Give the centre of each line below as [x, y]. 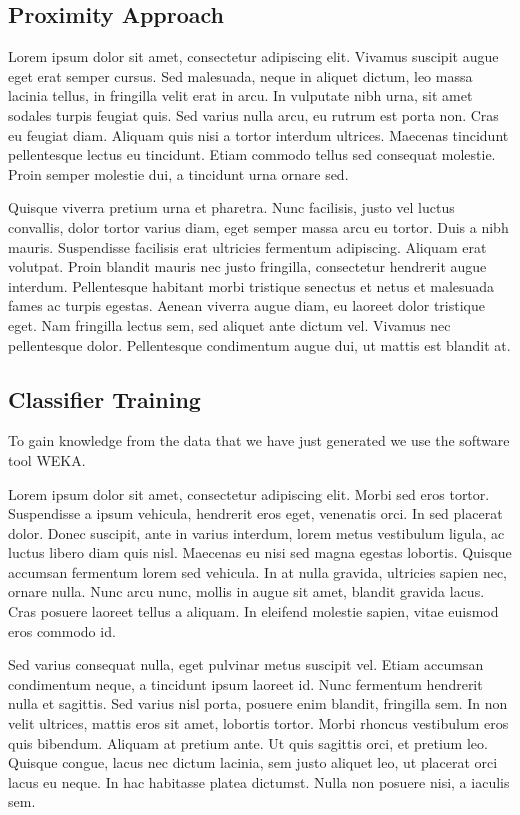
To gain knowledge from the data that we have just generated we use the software [259, 440]
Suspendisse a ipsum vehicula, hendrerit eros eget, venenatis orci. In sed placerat [255, 513]
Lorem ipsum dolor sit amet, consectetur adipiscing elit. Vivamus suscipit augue [253, 56]
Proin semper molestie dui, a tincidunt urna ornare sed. [178, 173]
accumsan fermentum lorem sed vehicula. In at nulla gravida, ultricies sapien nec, [257, 571]
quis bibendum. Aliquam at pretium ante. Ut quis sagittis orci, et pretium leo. [248, 742]
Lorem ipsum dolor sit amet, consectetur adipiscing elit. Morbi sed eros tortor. [249, 493]
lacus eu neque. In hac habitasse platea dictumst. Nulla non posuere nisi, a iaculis [259, 781]
